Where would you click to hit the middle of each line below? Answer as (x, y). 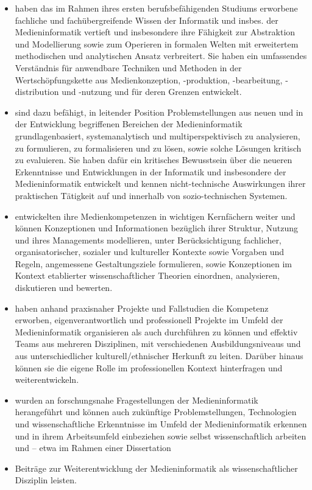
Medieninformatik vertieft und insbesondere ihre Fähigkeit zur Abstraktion (155, 32)
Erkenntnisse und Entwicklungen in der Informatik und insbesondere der (151, 171)
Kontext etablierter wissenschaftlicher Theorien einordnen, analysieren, (147, 275)
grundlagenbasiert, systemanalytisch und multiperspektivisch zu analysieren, (158, 135)
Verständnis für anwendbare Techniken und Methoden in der (128, 67)
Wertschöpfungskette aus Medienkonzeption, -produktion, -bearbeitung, (149, 79)
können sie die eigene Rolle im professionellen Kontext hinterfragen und (149, 367)
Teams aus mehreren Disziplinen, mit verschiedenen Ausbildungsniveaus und (158, 344)
